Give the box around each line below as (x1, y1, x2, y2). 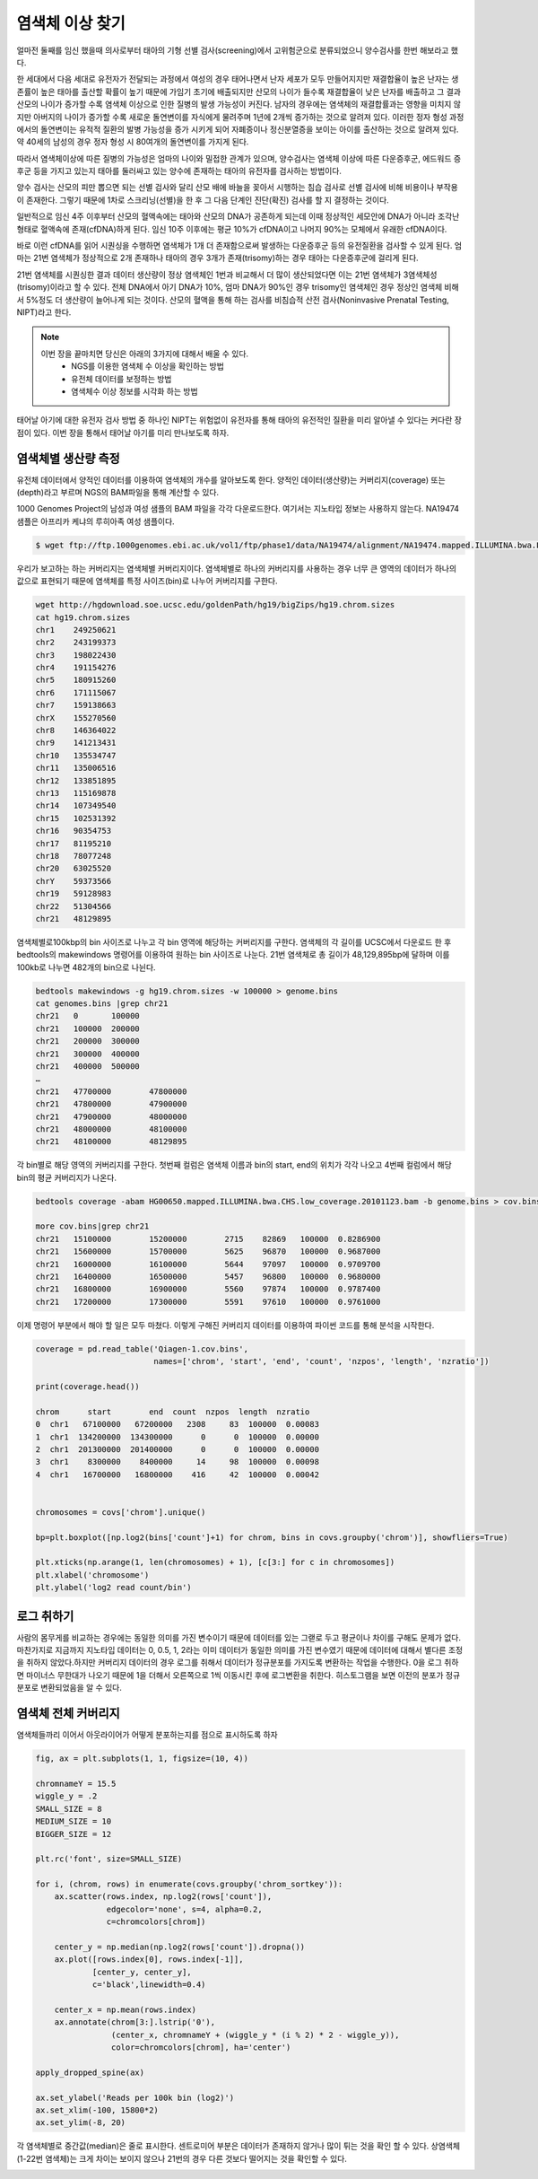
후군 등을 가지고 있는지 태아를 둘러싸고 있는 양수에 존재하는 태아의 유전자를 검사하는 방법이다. (16, 166, 343, 177)
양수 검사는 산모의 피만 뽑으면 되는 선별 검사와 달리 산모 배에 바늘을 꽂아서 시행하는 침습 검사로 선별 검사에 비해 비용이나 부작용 (16, 182, 459, 193)
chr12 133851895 (35, 775, 117, 785)
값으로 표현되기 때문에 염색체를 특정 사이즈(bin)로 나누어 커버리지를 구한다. (16, 575, 278, 587)
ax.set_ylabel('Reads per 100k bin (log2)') (35, 2092, 235, 2103)
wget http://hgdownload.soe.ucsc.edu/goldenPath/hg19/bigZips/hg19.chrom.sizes (35, 599, 395, 610)
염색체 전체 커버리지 (16, 1706, 120, 1721)
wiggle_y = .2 (35, 1791, 98, 1801)
